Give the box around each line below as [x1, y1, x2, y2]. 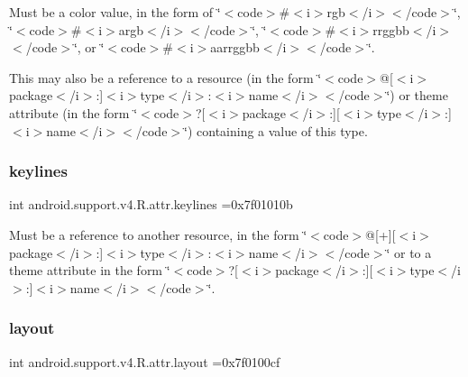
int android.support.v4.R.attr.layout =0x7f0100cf [9, 352, 280, 371]
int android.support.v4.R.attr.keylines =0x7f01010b [9, 195, 293, 214]
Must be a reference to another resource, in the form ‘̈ [9, 225, 307, 244]
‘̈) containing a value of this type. [184, 121, 368, 140]
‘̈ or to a [386, 243, 432, 262]
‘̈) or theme [386, 86, 448, 105]
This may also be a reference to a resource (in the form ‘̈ [9, 68, 322, 87]
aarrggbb [210, 38, 260, 57]
